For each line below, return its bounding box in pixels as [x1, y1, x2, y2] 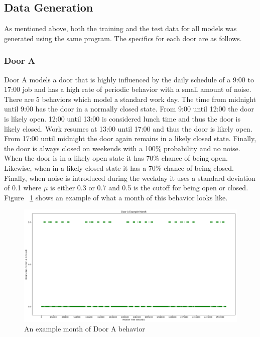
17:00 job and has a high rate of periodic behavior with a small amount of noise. [4, 84, 251, 94]
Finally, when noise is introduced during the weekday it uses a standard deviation [4, 172, 255, 183]
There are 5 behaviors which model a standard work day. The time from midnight [4, 93, 256, 104]
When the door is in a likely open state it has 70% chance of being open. [4, 153, 228, 163]
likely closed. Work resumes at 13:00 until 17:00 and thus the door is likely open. [4, 123, 252, 134]
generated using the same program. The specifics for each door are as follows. [4, 33, 242, 43]
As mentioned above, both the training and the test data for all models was [4, 23, 237, 34]
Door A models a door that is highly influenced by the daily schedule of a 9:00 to [4, 74, 254, 84]
